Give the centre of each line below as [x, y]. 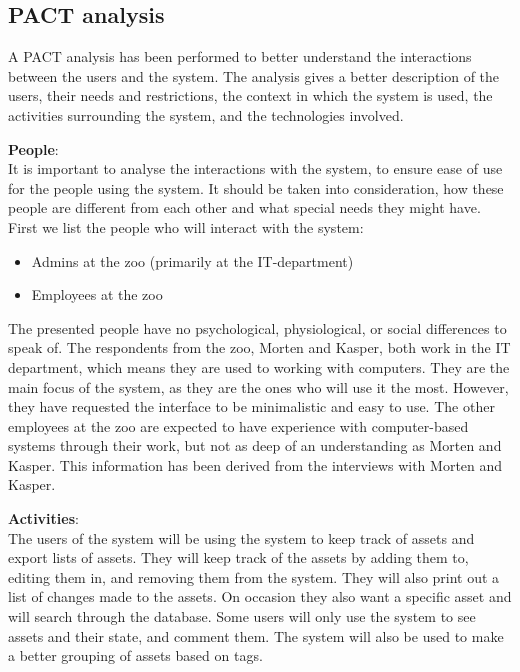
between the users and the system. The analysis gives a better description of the [254, 75]
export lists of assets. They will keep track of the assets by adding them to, [238, 557]
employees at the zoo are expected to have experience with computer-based [238, 425]
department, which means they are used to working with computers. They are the [259, 366]
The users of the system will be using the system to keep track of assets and [241, 537]
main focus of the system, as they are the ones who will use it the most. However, [258, 386]
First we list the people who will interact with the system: [186, 226]
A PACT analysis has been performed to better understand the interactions [240, 56]
